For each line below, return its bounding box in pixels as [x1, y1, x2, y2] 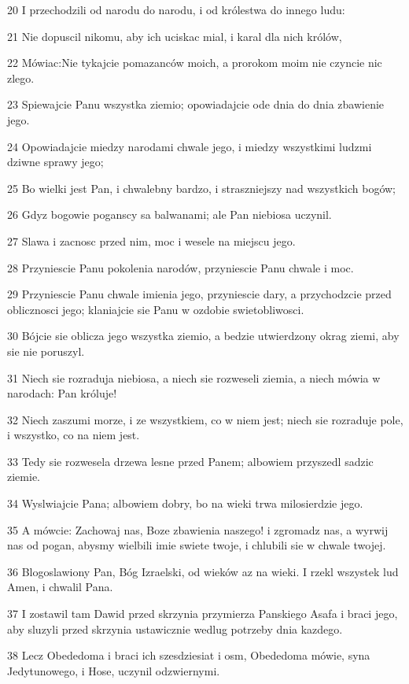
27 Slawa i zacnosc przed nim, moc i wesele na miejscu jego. [7, 232, 296, 249]
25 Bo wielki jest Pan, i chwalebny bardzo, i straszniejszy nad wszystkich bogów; [7, 179, 396, 196]
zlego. [7, 69, 35, 86]
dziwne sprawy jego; [7, 153, 104, 170]
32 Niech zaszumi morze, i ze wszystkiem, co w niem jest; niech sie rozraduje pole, [7, 411, 403, 427]
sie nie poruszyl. [7, 342, 85, 359]
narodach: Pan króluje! [7, 385, 117, 401]
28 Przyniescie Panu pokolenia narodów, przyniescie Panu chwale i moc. [7, 259, 354, 275]
